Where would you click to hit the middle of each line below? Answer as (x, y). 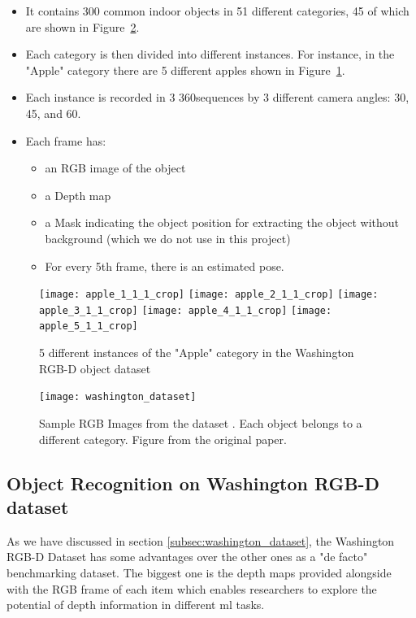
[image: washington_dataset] (118, 397)
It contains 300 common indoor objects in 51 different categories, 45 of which (217, 11)
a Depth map (78, 195)
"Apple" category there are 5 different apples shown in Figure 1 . (185, 70)
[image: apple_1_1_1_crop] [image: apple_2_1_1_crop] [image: (209, 295)
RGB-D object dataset (95, 368)
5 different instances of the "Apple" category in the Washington (197, 353)
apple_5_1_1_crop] (89, 326)
